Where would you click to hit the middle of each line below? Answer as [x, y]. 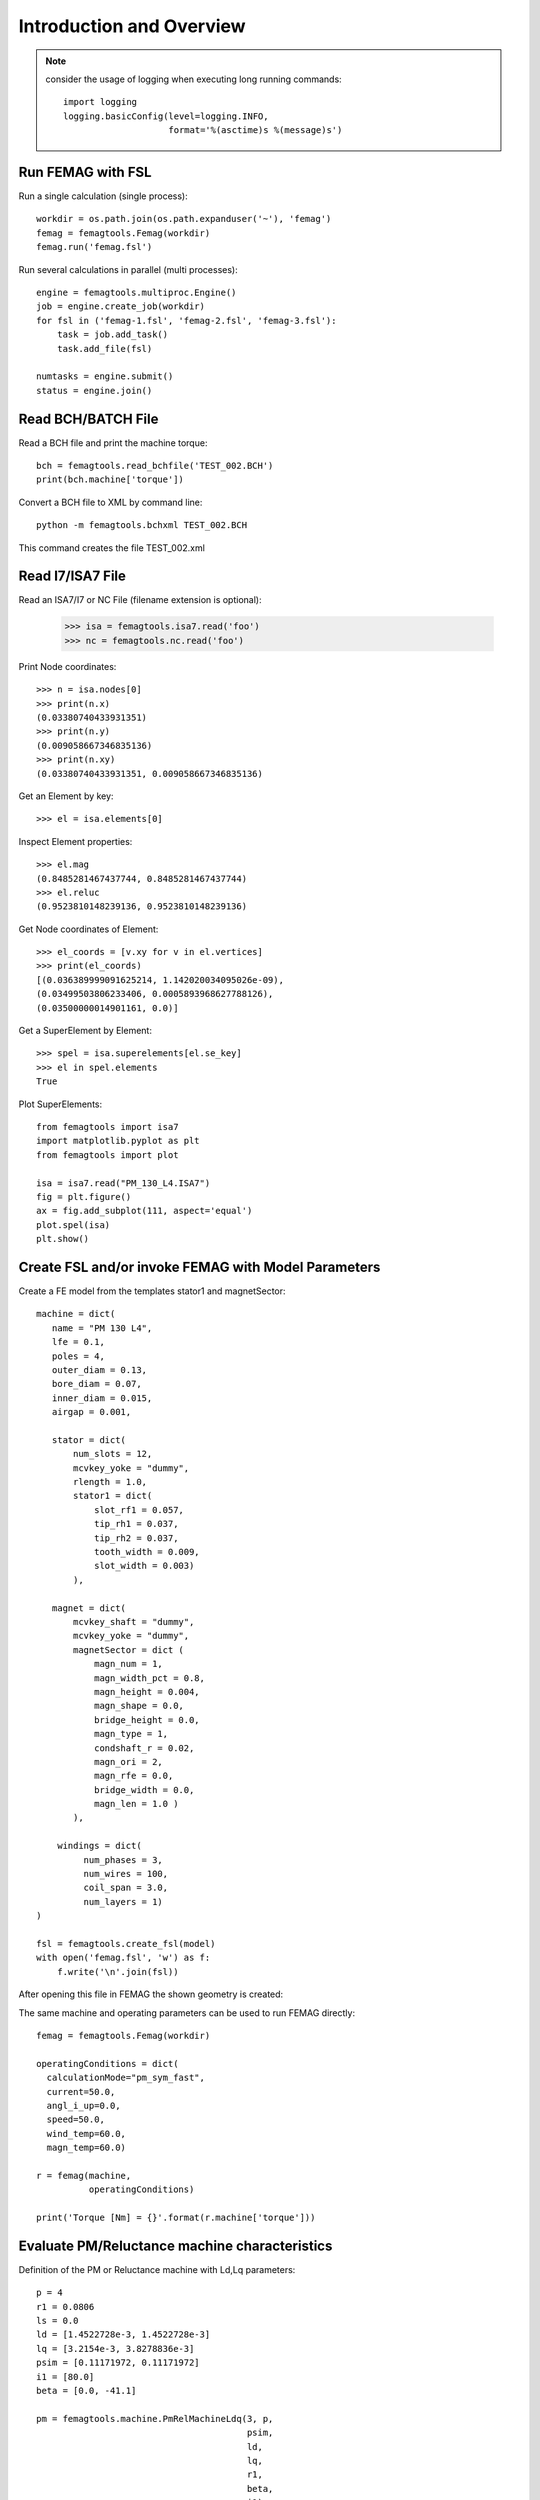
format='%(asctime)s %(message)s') [255, 130]
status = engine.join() [94, 390]
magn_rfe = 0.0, [133, 1776]
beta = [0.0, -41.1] [86, 2391]
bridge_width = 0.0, [144, 1789]
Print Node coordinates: [67, 666]
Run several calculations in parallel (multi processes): [128, 269]
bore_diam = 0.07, [96, 1384]
